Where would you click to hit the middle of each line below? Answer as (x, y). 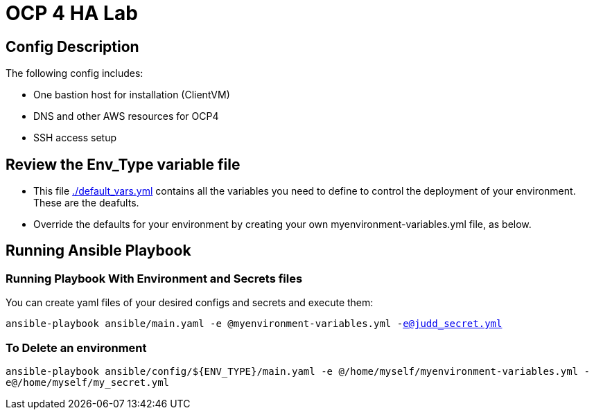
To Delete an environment (76, 347)
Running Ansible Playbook (98, 251)
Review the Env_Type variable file (123, 164)
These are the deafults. (86, 203)
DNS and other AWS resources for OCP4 (126, 116)
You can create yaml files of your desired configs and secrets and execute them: (190, 303)
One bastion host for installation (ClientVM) (132, 95)
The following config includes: (75, 73)
